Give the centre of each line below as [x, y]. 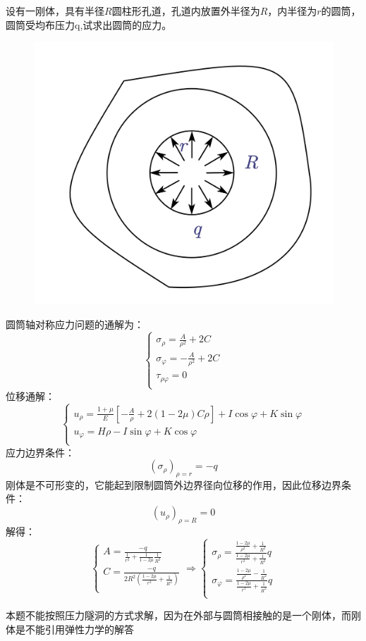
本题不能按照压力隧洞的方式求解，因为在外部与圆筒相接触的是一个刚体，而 [178, 615]
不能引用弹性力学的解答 [79, 629]
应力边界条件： [40, 452]
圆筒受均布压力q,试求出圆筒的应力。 [89, 24]
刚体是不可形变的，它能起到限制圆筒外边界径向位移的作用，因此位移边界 [173, 484]
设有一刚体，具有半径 [55, 11]
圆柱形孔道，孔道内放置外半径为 [186, 11]
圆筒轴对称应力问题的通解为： [75, 324]
